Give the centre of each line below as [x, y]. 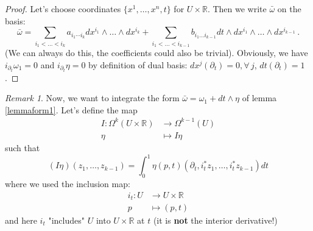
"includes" [66, 220]
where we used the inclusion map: [68, 183]
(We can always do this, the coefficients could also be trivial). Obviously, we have [156, 52]
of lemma [259, 98]
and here [21, 220]
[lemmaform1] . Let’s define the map [71, 109]
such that [23, 148]
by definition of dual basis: [138, 64]
